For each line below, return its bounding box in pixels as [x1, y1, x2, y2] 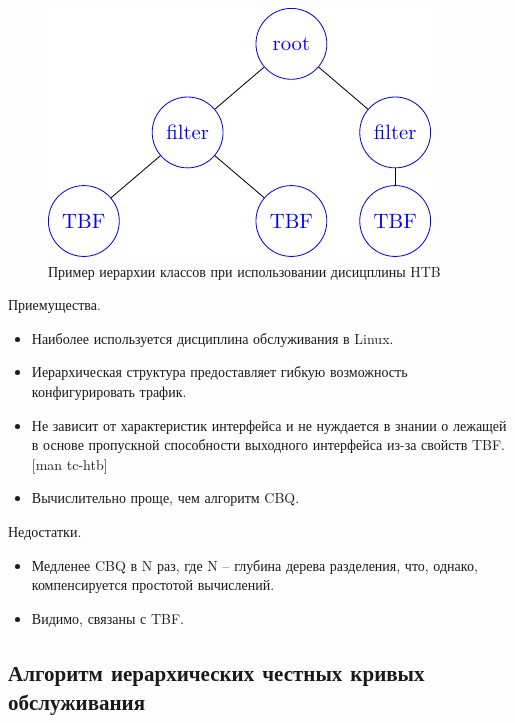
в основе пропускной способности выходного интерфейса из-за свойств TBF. [31, 434, 505, 455]
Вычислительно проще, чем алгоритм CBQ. [31, 487, 300, 508]
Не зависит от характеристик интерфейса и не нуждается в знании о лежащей [31, 414, 507, 435]
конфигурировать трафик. [31, 380, 187, 401]
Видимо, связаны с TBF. [31, 607, 184, 628]
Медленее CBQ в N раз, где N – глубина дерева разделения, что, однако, [31, 554, 478, 575]
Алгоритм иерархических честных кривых [8, 656, 425, 687]
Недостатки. [8, 520, 82, 541]
